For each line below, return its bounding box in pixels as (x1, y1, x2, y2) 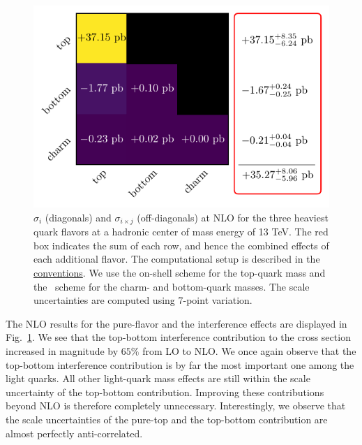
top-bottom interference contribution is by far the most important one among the (6, 357, 354, 372)
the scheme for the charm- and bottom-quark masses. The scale (33, 279, 310, 293)
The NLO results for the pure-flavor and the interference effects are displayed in (6, 316, 347, 330)
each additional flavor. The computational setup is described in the (33, 251, 320, 266)
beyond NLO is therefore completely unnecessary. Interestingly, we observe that (6, 398, 346, 413)
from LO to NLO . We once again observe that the (142, 343, 356, 358)
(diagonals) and (45, 210, 112, 224)
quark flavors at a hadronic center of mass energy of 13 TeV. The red (33, 224, 329, 239)
